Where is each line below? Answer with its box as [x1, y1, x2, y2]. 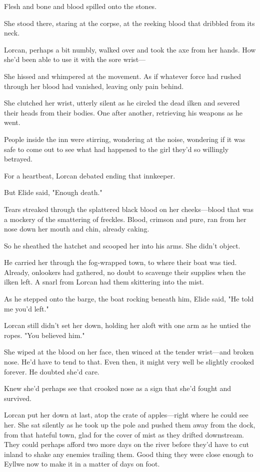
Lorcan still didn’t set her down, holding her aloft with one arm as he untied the [4, 320, 251, 330]
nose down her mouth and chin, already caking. [4, 223, 149, 234]
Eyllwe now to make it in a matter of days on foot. [4, 458, 160, 469]
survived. [4, 392, 31, 403]
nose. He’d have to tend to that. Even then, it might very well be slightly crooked [4, 356, 254, 367]
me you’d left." [4, 303, 49, 313]
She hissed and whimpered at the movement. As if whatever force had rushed [4, 70, 241, 81]
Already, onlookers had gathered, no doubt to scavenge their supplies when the [4, 266, 246, 277]
